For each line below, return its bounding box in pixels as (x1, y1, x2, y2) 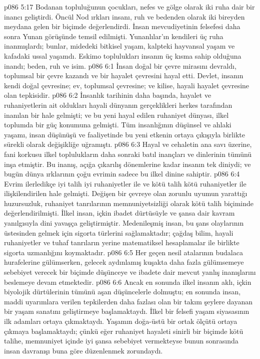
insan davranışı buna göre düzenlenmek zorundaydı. (4, 345, 163, 355)
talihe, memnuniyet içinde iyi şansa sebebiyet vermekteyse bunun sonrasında (4, 335, 238, 346)
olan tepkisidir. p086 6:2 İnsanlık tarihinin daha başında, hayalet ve (4, 90, 211, 100)
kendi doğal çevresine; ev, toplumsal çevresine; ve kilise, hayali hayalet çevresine (4, 80, 249, 90)
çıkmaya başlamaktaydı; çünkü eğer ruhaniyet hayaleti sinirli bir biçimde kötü (4, 325, 243, 336)
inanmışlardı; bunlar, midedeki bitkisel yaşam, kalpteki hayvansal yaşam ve (4, 41, 235, 51)
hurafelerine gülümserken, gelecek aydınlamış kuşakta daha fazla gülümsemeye (4, 257, 244, 267)
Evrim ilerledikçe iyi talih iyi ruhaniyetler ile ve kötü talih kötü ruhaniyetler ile (4, 178, 246, 189)
